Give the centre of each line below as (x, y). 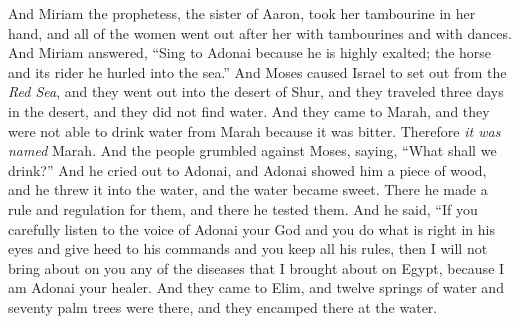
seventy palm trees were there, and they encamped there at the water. (223, 306)
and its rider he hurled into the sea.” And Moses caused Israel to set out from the (257, 71)
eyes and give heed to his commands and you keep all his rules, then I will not (248, 248)
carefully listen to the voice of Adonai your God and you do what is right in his (251, 228)
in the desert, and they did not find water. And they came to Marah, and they (249, 110)
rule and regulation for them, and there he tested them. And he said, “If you (243, 208)
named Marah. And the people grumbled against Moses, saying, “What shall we (252, 150)
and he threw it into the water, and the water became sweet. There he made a (248, 189)
